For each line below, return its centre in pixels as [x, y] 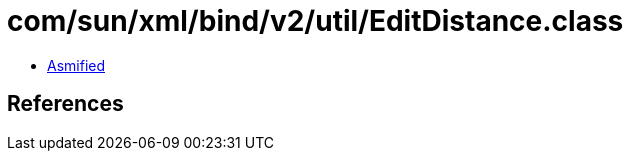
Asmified [76, 65]
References [65, 104]
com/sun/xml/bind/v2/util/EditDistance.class [315, 21]
